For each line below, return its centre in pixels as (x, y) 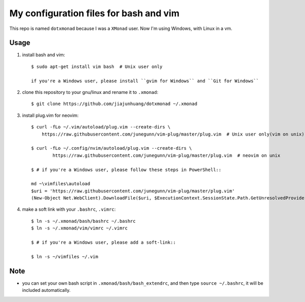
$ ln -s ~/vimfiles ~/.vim (65, 257)
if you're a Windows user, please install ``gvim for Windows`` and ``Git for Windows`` (145, 81)
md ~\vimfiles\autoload (61, 184)
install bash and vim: (44, 55)
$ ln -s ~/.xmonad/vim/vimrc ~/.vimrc (80, 228)
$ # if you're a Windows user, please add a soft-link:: (104, 243)
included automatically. (46, 290)
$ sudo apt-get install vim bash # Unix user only (97, 66)
